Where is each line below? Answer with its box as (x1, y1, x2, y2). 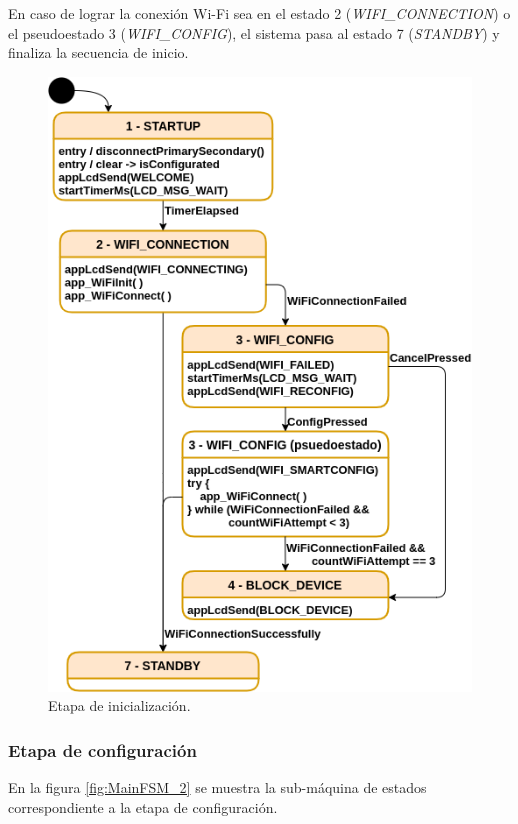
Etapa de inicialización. (48, 695, 191, 716)
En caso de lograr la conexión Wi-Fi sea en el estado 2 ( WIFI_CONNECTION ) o (8, 3, 511, 23)
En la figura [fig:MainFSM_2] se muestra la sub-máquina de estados (8, 777, 427, 798)
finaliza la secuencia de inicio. (8, 42, 189, 63)
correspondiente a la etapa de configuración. (8, 796, 278, 817)
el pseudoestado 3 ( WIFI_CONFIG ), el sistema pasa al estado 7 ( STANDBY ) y (8, 22, 500, 43)
